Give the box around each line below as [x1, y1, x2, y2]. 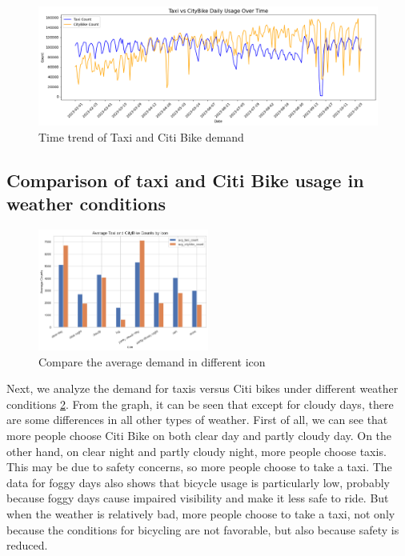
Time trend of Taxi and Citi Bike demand [38, 129, 244, 146]
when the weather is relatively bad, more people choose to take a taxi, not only [6, 505, 395, 522]
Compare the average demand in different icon [38, 353, 266, 370]
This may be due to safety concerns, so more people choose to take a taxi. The [6, 458, 392, 475]
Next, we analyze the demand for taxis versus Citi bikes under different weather [6, 380, 399, 397]
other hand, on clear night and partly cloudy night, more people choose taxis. [6, 442, 387, 459]
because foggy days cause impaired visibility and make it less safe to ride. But [6, 490, 389, 506]
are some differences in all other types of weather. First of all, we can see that [6, 411, 388, 428]
